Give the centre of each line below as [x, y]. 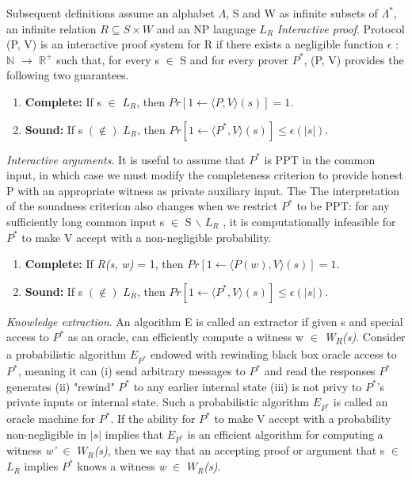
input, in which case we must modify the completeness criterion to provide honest [205, 175]
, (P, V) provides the [354, 59]
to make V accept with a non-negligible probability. [147, 237]
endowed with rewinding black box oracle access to [273, 354]
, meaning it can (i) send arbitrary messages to [132, 371]
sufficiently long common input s [86, 221]
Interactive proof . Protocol [341, 28]
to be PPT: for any [343, 206]
